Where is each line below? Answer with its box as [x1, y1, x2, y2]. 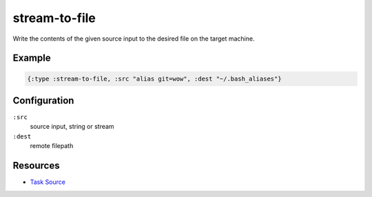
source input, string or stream [30, 123, 114, 131]
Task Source [30, 178, 65, 186]
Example [12, 52, 51, 64]
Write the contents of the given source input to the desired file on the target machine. [12, 34, 255, 43]
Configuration [12, 94, 74, 106]
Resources [12, 160, 60, 172]
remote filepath [30, 142, 74, 150]
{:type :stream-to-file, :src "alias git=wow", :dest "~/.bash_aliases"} [27, 74, 282, 83]
